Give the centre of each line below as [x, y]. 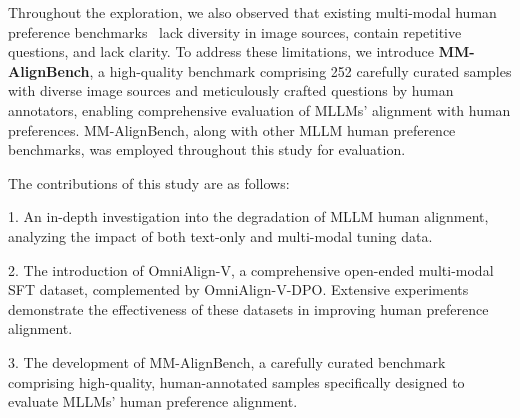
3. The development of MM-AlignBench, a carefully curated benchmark [227, 361]
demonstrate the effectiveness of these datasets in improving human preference [248, 308]
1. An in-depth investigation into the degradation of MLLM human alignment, [248, 216]
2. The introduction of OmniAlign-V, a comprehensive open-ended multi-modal [251, 269]
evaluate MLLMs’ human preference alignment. [153, 401]
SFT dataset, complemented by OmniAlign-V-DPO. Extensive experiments [238, 289]
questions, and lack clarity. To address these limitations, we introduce [221, 51]
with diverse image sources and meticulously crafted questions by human [231, 90]
